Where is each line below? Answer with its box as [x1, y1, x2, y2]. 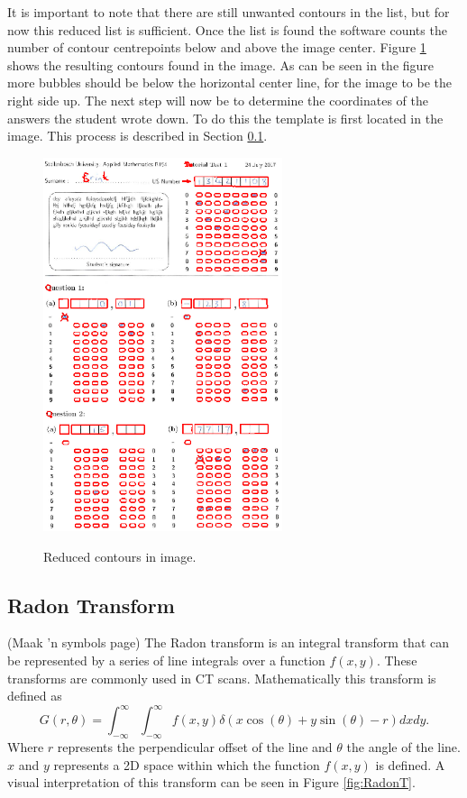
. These [376, 650, 417, 669]
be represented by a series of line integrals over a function [7, 650, 325, 669]
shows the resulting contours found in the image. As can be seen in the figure [7, 55, 435, 74]
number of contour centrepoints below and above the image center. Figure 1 [7, 38, 426, 57]
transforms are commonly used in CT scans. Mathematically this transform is [7, 668, 436, 687]
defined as [7, 686, 62, 705]
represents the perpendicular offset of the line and [57, 738, 333, 757]
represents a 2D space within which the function [53, 755, 320, 774]
